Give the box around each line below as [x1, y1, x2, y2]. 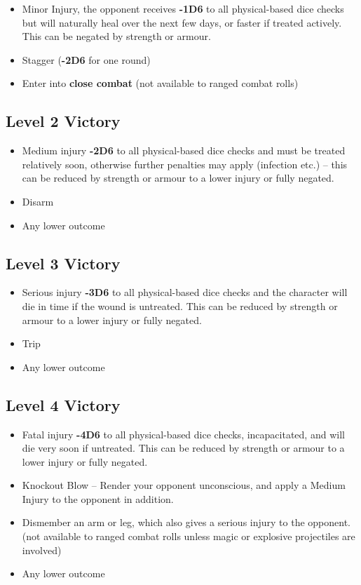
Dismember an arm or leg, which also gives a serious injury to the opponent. [22, 515, 350, 530]
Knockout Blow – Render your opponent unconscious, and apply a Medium [22, 478, 346, 492]
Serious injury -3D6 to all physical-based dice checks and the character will [22, 285, 348, 300]
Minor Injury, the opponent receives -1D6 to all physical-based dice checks [22, 1, 344, 15]
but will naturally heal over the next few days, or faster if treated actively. [22, 15, 342, 29]
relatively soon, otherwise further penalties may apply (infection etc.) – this [22, 156, 348, 171]
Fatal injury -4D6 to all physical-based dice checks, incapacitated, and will [22, 426, 345, 441]
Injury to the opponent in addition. [22, 491, 174, 506]
